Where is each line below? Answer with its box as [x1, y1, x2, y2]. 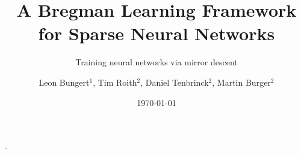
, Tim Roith [93, 76, 137, 88]
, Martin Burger [212, 76, 271, 88]
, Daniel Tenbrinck [140, 76, 209, 88]
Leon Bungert [39, 76, 90, 88]
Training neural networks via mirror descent [75, 56, 238, 68]
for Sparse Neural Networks [38, 21, 275, 46]
